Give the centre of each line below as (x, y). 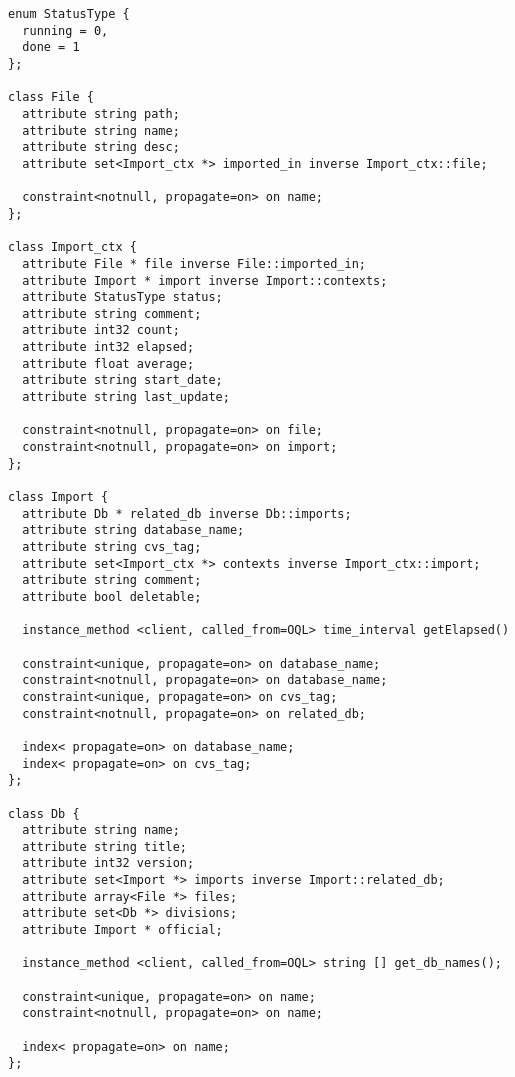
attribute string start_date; (122, 380)
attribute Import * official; (122, 930)
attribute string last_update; (126, 397)
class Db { (44, 813)
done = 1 (51, 47)
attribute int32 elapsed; (108, 347)
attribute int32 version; (108, 863)
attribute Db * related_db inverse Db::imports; (187, 513)
